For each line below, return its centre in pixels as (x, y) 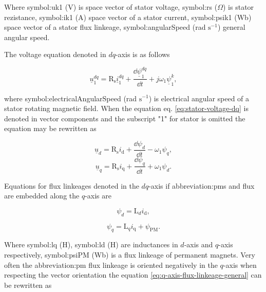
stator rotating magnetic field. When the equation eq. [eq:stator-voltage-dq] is (126, 108)
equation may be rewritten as (50, 128)
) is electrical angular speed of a (199, 98)
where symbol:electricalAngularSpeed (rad (71, 98)
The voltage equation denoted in (55, 54)
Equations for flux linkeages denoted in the (72, 185)
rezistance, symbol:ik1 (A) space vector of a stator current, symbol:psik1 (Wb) (128, 17)
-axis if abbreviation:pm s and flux (202, 185)
